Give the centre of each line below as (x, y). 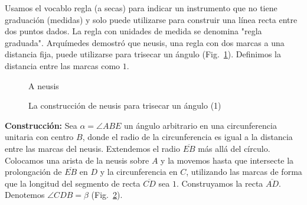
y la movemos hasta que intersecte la (227, 160)
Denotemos (25, 195)
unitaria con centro (39, 137)
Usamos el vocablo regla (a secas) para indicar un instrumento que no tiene (141, 8)
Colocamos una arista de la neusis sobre (77, 160)
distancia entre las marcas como (63, 65)
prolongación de (33, 172)
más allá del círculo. (234, 148)
